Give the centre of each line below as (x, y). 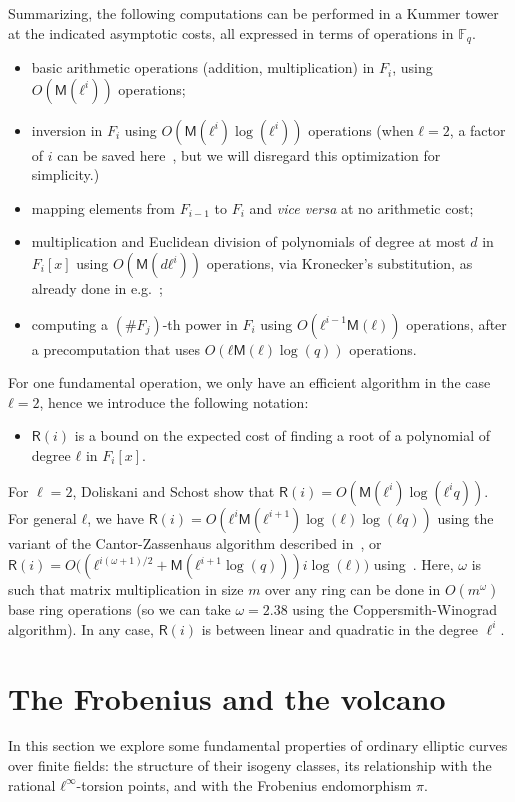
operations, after (456, 323)
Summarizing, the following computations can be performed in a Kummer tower (253, 13)
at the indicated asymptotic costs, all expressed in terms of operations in (231, 32)
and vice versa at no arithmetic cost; (361, 207)
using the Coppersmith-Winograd (395, 609)
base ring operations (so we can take (119, 609)
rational (32, 784)
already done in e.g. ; (97, 288)
